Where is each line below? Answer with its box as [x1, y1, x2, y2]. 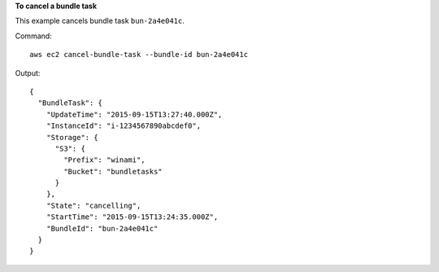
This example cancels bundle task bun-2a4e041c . [15, 16, 185, 26]
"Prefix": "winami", [63, 156, 146, 165]
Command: [15, 31, 52, 41]
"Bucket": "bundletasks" [63, 167, 163, 176]
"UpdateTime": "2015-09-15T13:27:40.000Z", [46, 110, 223, 119]
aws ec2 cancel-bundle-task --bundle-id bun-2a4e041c [29, 50, 248, 59]
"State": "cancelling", [46, 200, 141, 210]
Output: [15, 68, 41, 77]
